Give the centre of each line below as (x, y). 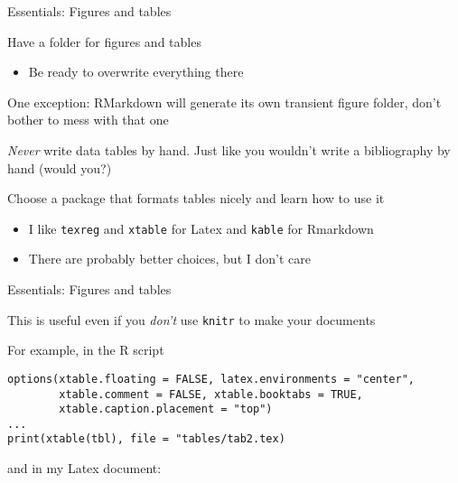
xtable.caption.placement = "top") (166, 409)
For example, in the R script (86, 350)
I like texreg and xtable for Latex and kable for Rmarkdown (201, 228)
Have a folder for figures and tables (104, 41)
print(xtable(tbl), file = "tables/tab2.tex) (146, 439)
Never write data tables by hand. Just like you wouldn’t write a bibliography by (229, 149)
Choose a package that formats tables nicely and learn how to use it (196, 198)
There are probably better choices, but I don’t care (169, 259)
